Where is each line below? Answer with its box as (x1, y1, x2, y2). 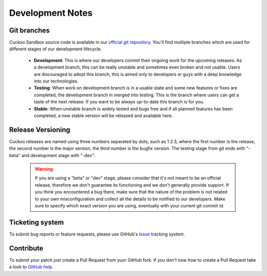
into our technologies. (34, 78, 79, 84)
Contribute (9, 244, 44, 252)
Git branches (9, 26, 50, 35)
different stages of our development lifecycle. (9, 46, 102, 52)
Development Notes (9, 7, 93, 18)
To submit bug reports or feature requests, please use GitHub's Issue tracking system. (9, 231, 185, 237)
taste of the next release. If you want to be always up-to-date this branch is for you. (34, 99, 205, 105)
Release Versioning (9, 125, 70, 134)
